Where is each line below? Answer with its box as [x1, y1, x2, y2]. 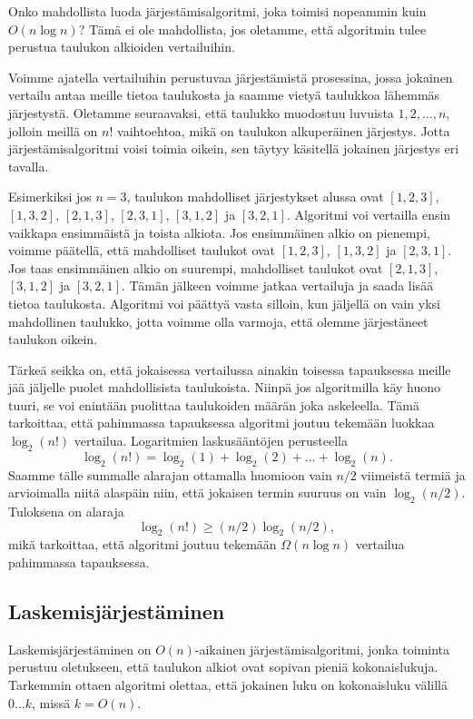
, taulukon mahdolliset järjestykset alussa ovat [126, 187, 384, 206]
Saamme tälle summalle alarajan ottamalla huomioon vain [8, 465, 332, 484]
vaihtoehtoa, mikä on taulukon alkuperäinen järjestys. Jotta [117, 121, 450, 140]
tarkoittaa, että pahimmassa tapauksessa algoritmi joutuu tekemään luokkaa [8, 413, 435, 432]
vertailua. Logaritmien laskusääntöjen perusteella [74, 431, 348, 450]
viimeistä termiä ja [360, 465, 466, 484]
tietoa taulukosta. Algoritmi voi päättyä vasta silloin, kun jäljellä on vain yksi [8, 293, 440, 312]
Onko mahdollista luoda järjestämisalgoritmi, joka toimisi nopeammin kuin [8, 2, 427, 20]
